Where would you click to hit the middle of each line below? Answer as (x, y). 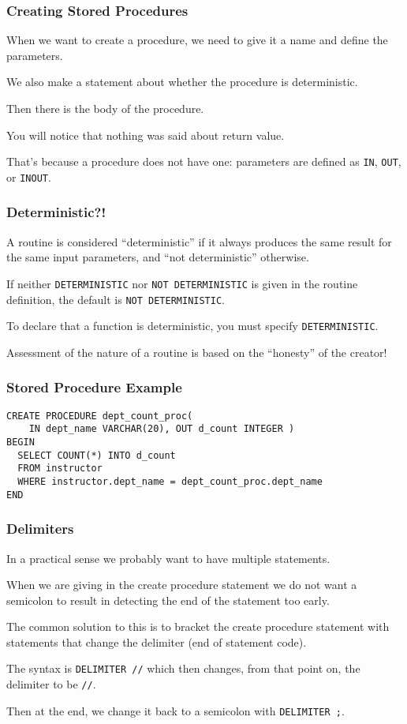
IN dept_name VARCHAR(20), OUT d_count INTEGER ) (162, 429)
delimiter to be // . (51, 684)
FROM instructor (60, 469)
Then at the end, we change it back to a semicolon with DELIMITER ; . (175, 710)
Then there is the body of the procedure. (105, 108)
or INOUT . (29, 176)
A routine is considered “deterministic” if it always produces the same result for (199, 241)
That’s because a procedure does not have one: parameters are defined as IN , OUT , (204, 161)
